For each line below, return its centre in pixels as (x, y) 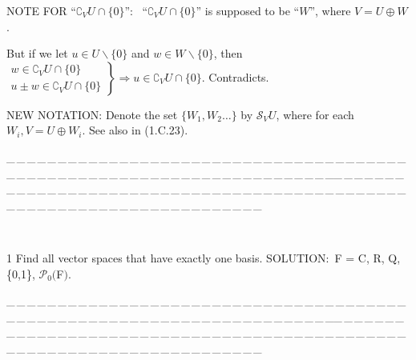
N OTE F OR (37, 10)
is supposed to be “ (252, 10)
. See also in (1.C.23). (135, 130)
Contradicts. (239, 76)
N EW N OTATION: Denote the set (92, 114)
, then (228, 53)
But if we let (37, 53)
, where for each (315, 114)
